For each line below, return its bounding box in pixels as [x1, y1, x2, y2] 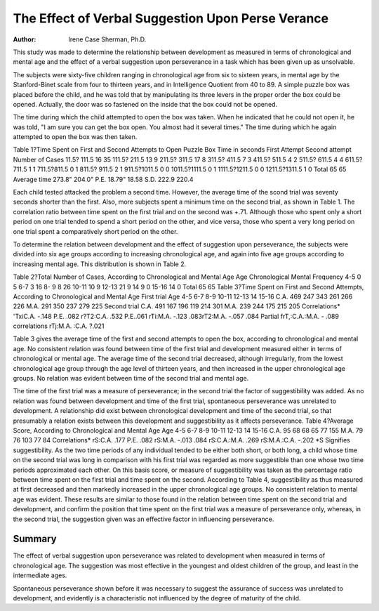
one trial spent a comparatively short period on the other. [13, 227, 178, 235]
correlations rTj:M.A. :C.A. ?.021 [13, 322, 105, 330]
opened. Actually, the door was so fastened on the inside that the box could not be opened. [13, 100, 277, 108]
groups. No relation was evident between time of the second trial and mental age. [13, 374, 249, 383]
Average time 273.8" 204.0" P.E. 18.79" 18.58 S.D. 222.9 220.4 [13, 175, 194, 183]
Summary [13, 533, 57, 545]
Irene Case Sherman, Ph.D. [68, 35, 147, 44]
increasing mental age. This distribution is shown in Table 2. [13, 260, 187, 268]
